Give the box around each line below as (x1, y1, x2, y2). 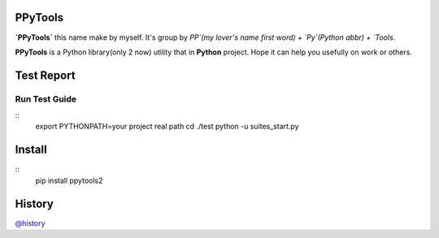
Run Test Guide (15, 93, 77, 105)
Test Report (15, 68, 76, 82)
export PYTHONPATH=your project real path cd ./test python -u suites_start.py (35, 122, 300, 132)
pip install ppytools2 (35, 175, 103, 185)
